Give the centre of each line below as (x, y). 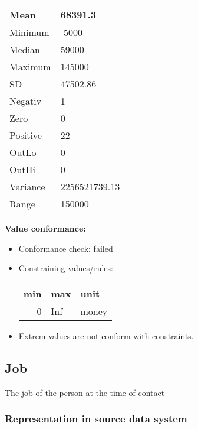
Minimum (29, 32)
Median (25, 49)
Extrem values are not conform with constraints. (106, 335)
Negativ (26, 101)
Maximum (30, 66)
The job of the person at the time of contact (85, 392)
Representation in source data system (96, 419)
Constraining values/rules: (66, 268)
